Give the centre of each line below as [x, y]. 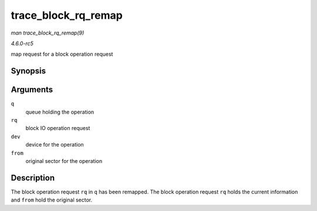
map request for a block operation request [62, 54]
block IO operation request [58, 128]
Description [33, 178]
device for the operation [55, 145]
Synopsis [28, 71]
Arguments [32, 90]
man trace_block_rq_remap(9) [48, 33]
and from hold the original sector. [52, 200]
